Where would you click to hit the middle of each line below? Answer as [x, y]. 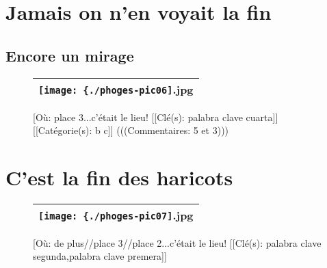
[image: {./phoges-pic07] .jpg [116, 215]
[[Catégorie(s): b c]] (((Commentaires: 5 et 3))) [131, 130]
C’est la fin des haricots [119, 177]
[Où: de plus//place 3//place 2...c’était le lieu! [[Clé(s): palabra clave [177, 242]
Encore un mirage [70, 55]
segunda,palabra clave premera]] [100, 256]
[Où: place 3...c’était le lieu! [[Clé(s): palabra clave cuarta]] [156, 117]
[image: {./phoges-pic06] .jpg [116, 89]
